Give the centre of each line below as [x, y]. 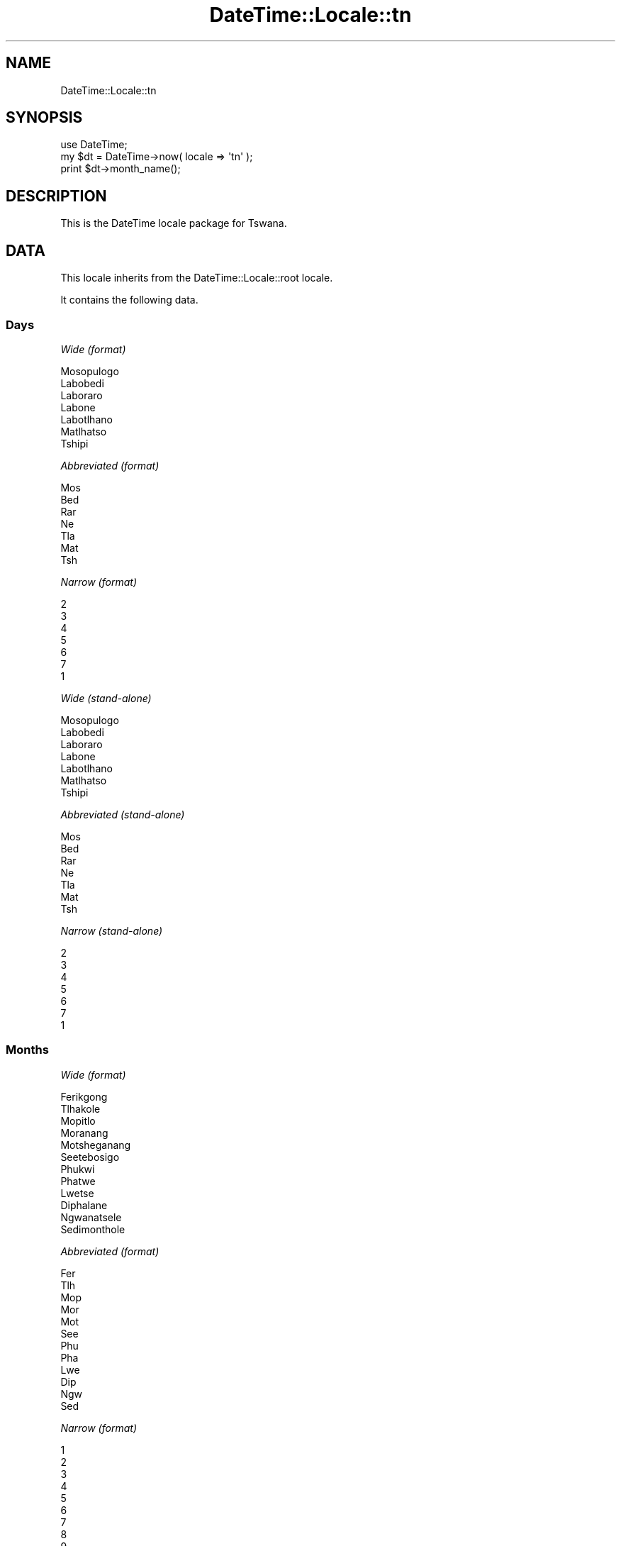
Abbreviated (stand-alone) [123, 814]
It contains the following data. [129, 300]
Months [27, 1050]
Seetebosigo [90, 1157]
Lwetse [77, 1193]
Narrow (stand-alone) [112, 930]
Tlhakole [80, 1108]
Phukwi [78, 1169]
